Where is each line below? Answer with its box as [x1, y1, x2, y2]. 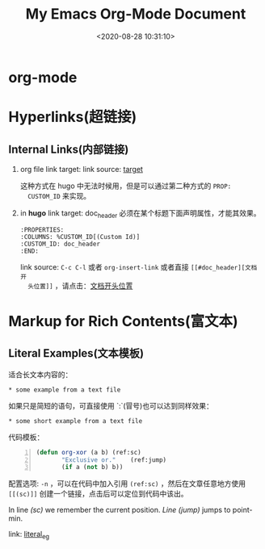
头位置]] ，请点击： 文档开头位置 [27, 280, 133, 291]
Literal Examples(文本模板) [8, 346, 144, 360]
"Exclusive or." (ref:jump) [61, 455, 167, 464]
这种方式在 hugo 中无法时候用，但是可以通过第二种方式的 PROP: [19, 181, 232, 191]
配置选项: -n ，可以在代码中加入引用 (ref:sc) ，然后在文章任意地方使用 [8, 479, 246, 488]
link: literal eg [8, 530, 50, 541]
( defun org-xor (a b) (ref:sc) [36, 448, 141, 456]
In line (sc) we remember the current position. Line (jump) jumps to [8, 505, 231, 515]
